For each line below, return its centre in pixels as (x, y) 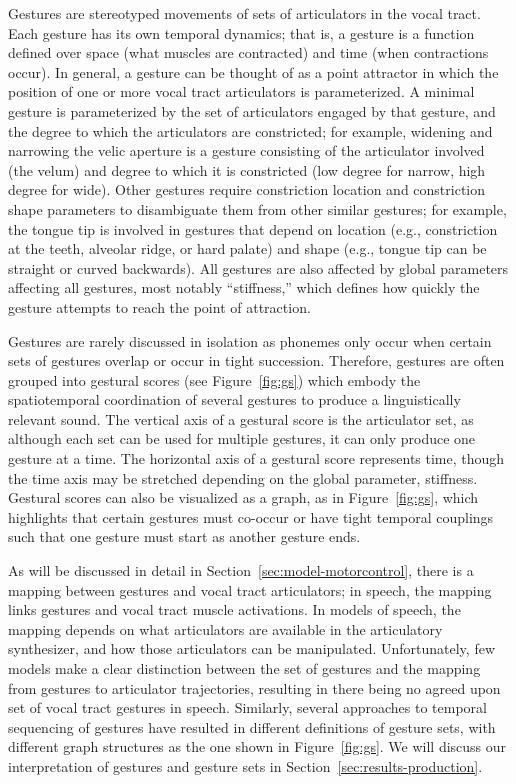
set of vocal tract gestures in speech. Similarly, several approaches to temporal (247, 707)
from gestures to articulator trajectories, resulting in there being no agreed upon (254, 687)
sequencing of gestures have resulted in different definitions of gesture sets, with (252, 726)
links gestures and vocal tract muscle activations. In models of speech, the (234, 609)
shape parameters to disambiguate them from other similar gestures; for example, (257, 208)
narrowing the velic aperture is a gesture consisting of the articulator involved (246, 150)
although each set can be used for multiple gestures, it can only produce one (242, 438)
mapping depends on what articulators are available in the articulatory (225, 628)
